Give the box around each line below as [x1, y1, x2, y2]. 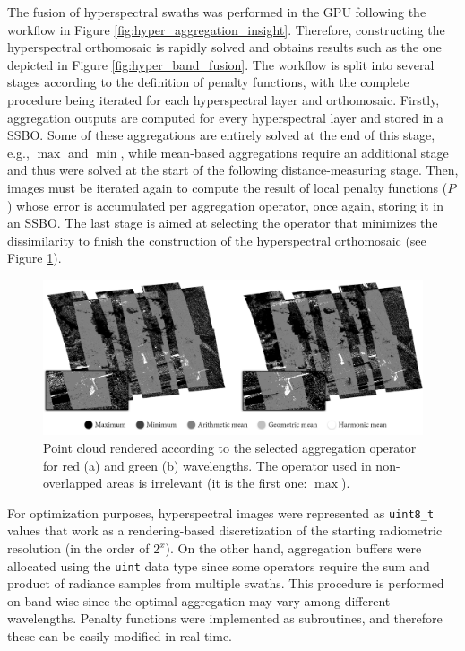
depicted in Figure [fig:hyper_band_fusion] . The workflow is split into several [7, 55, 435, 74]
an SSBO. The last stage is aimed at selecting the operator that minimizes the [7, 213, 438, 232]
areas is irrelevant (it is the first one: [106, 473, 307, 492]
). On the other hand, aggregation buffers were [165, 539, 422, 558]
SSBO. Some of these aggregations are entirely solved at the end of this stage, [7, 126, 435, 144]
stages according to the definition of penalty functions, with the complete [7, 73, 409, 91]
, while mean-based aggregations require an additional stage [120, 143, 449, 161]
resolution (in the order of [7, 539, 150, 558]
